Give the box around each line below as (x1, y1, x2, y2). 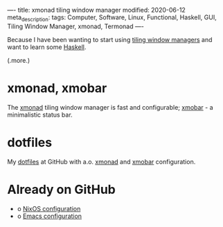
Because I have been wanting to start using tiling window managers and (7, 35, 213, 43)
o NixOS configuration (17, 204, 81, 213)
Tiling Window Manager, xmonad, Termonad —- (7, 22, 144, 30)
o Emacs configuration (17, 212, 82, 220)
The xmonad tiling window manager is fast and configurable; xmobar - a (7, 103, 213, 111)
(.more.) (7, 56, 30, 64)
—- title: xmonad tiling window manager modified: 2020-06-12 (7, 6, 186, 14)
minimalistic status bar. (7, 110, 73, 119)
